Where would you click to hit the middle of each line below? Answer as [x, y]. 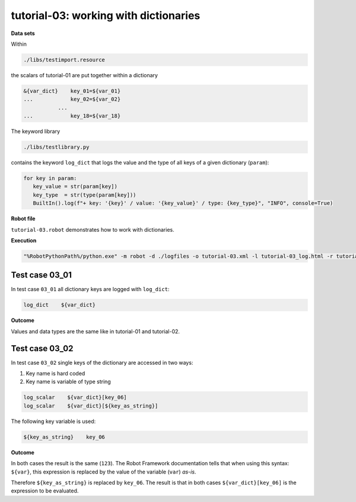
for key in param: [50, 178]
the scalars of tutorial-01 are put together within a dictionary [85, 75]
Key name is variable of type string [68, 382]
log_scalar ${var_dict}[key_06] [75, 397]
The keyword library [36, 131]
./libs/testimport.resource [64, 60]
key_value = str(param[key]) [75, 187]
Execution [24, 240]
